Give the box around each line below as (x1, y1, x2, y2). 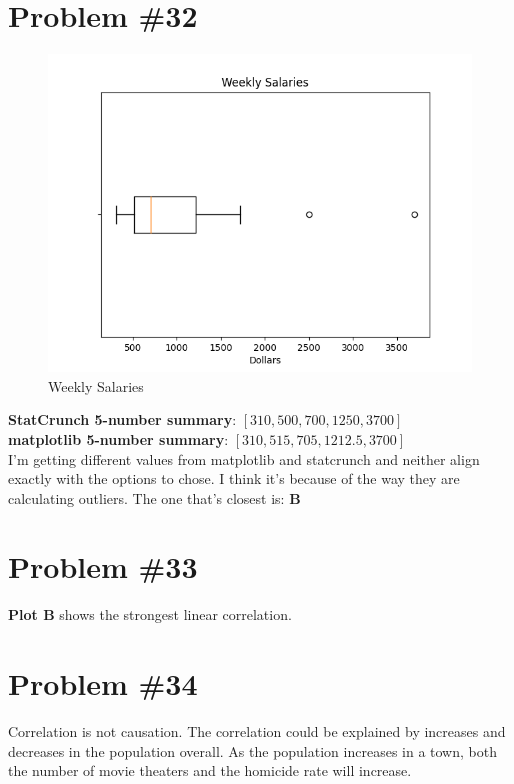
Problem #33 (8, 546, 198, 587)
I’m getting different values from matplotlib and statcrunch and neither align (8, 448, 480, 469)
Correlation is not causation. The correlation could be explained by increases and (8, 721, 506, 742)
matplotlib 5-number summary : (8, 428, 229, 449)
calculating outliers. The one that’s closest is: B (8, 487, 301, 508)
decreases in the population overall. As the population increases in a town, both (8, 740, 497, 761)
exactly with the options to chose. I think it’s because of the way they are (8, 468, 460, 489)
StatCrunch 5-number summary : (8, 409, 237, 430)
